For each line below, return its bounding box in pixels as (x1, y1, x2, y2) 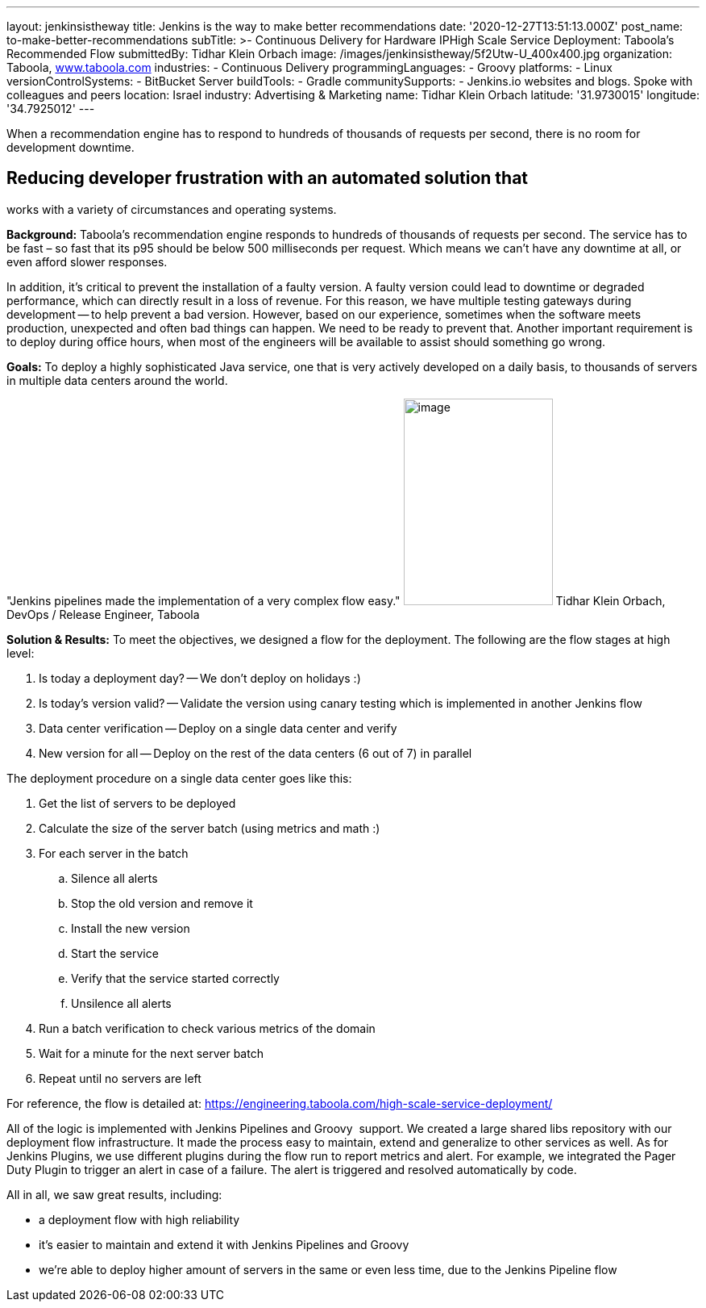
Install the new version (71, 921, 190, 935)
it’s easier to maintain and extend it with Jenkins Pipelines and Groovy (39, 1237, 409, 1252)
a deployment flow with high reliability (39, 1212, 240, 1227)
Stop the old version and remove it (71, 896, 253, 910)
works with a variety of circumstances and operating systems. (6, 202, 337, 216)
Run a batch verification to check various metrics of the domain (39, 1021, 376, 1035)
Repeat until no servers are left (39, 1071, 201, 1085)
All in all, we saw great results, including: (6, 1187, 222, 1201)
